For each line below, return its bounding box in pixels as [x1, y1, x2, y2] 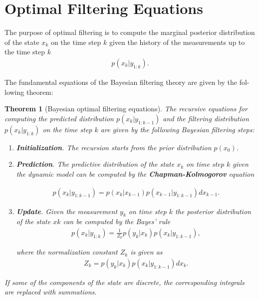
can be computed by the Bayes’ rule [63, 216, 171, 227]
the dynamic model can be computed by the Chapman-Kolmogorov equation [16, 168, 255, 179]
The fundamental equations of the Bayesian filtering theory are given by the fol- [4, 76, 250, 87]
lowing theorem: [4, 86, 53, 97]
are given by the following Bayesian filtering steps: [100, 124, 255, 134]
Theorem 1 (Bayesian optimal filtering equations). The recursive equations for [4, 103, 248, 114]
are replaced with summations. [4, 287, 97, 297]
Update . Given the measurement [16, 206, 118, 216]
